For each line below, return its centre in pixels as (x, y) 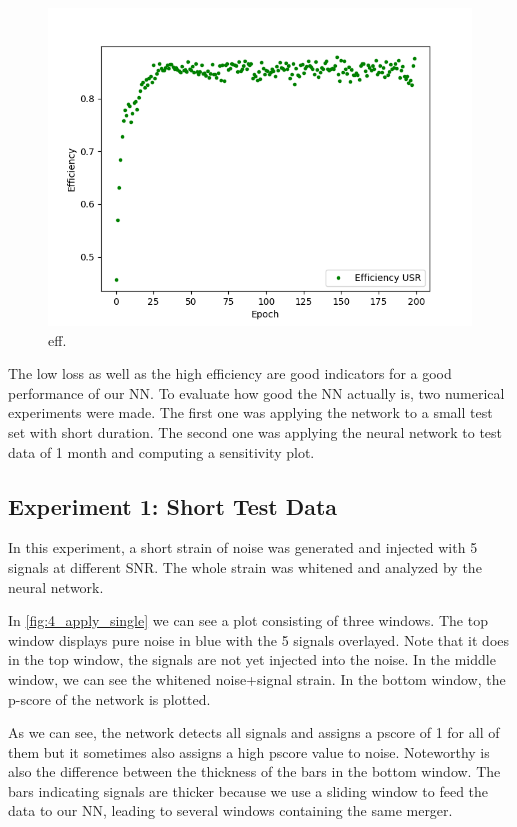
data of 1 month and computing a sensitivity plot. (161, 451)
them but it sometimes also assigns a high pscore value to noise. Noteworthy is (249, 751)
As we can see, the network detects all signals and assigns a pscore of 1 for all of (254, 732)
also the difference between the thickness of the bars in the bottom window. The (254, 771)
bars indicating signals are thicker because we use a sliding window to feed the (248, 790)
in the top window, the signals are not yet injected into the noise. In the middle (252, 659)
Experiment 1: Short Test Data (173, 505)
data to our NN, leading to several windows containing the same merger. (230, 810)
